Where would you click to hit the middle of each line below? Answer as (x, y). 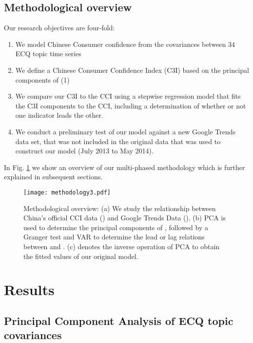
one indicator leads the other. (59, 115)
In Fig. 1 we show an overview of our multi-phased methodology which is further (125, 167)
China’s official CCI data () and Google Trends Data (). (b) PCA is (125, 218)
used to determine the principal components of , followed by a (116, 227)
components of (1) (42, 79)
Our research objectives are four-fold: (59, 28)
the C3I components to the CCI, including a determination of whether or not (131, 105)
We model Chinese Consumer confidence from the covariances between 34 (125, 44)
